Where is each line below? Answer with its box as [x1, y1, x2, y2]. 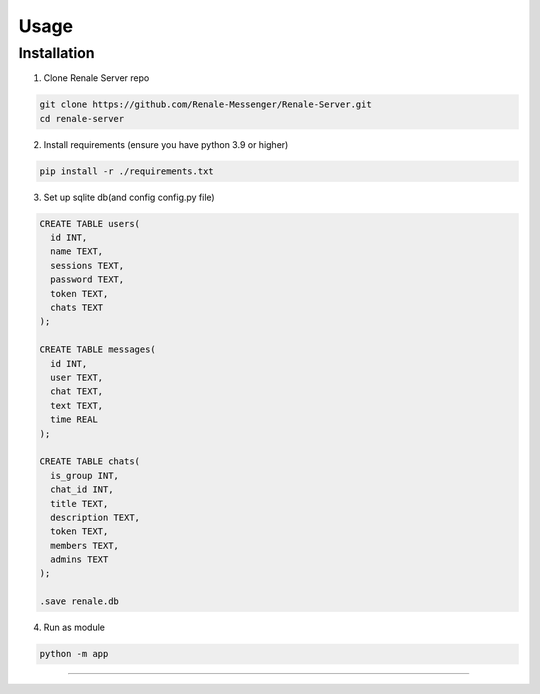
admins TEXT [50, 554, 109, 565]
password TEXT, [50, 274, 125, 285]
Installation [18, 44, 95, 62]
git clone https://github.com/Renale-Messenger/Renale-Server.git [39, 99, 372, 110]
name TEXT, [50, 246, 104, 257]
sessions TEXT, [50, 260, 125, 271]
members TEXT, [50, 540, 120, 551]
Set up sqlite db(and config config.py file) [43, 191, 215, 203]
